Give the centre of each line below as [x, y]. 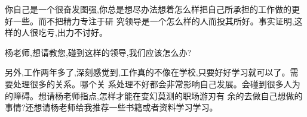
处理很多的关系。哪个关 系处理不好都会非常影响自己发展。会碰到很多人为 [156, 83]
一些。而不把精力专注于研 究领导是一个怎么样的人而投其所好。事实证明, [153, 20]
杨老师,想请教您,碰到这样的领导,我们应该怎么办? [98, 52]
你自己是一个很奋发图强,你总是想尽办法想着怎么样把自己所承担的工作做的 [148, 9]
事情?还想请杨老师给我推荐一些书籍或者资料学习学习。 [111, 107]
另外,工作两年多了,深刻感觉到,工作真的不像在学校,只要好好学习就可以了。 [148, 72]
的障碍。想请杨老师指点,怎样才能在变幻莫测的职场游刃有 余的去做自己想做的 [154, 95]
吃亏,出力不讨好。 [73, 32]
